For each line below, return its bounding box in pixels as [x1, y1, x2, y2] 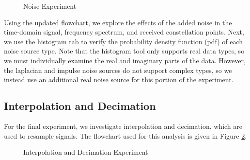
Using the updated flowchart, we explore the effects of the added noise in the [4, 17, 232, 27]
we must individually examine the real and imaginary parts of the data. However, [4, 55, 246, 65]
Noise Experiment [23, 1, 77, 11]
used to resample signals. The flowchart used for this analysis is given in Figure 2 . [4, 130, 247, 141]
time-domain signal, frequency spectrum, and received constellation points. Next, [4, 27, 244, 37]
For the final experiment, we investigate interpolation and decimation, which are [4, 121, 242, 131]
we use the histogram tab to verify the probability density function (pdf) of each [4, 36, 243, 46]
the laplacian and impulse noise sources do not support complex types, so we [4, 65, 232, 75]
